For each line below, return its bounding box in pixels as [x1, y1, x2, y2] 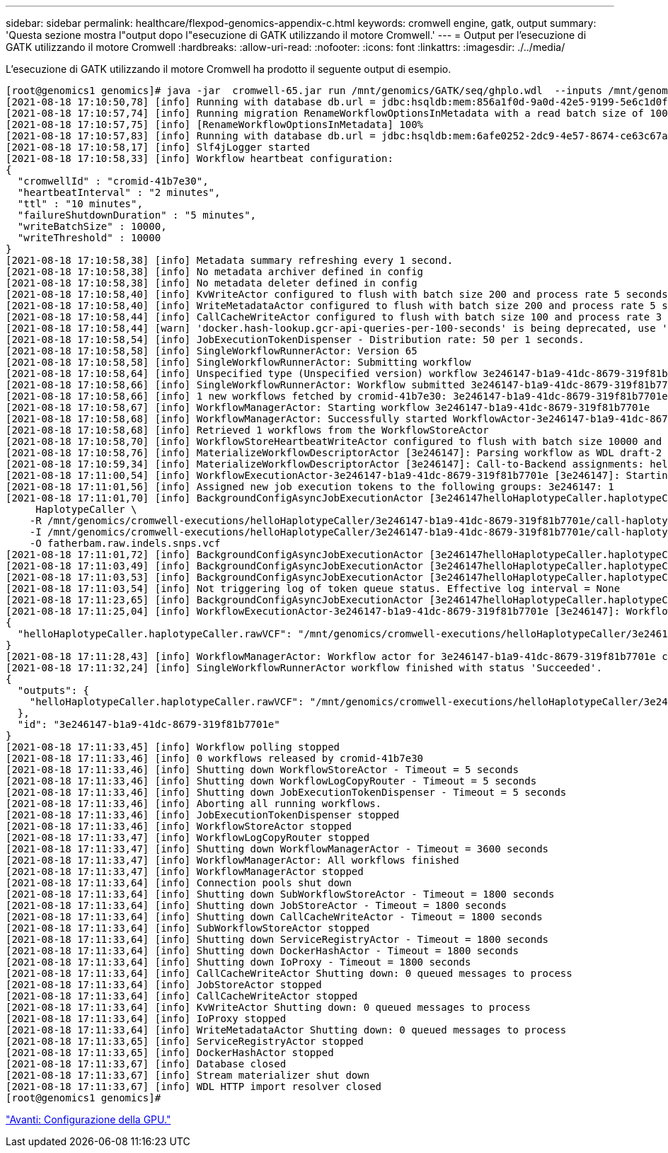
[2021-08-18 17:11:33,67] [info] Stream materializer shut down [6, 1070, 370, 1081]
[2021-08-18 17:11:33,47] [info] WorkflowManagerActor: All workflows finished [6, 854, 459, 866]
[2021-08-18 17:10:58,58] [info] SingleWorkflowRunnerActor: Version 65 [6, 345, 417, 357]
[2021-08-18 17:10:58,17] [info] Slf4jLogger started [6, 141, 310, 153]
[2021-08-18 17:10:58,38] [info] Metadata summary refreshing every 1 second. [6, 255, 454, 266]
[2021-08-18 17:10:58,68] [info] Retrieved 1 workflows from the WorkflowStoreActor [6, 424, 489, 436]
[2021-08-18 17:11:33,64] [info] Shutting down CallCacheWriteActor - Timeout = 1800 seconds [6, 911, 543, 922]
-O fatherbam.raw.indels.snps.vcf [29, 538, 221, 549]
